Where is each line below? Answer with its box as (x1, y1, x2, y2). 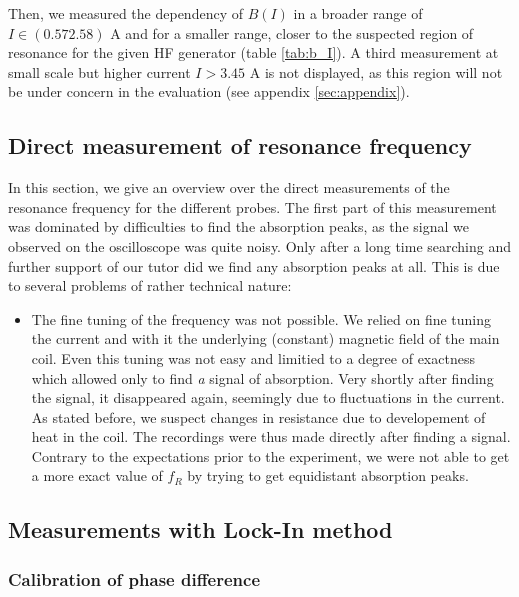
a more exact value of (31, 465, 163, 486)
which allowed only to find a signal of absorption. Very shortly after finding (31, 367, 494, 388)
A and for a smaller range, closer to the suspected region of (110, 22, 474, 43)
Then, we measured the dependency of (8, 3, 243, 23)
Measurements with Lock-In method (8, 514, 393, 545)
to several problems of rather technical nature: (8, 275, 292, 296)
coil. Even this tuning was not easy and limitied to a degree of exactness (31, 347, 475, 368)
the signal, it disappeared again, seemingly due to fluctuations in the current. (31, 387, 505, 408)
